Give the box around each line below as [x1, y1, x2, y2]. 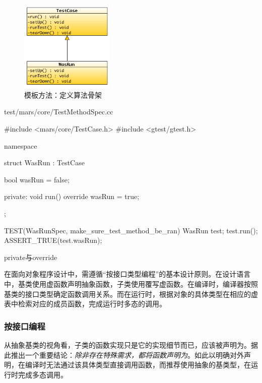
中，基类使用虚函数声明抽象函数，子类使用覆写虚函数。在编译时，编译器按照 [4, 278, 258, 289]
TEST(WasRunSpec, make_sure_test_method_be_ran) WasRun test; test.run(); [4, 225, 258, 235]
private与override [4, 251, 57, 262]
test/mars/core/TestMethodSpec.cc [4, 106, 113, 117]
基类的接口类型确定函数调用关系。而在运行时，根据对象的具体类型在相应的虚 [4, 288, 258, 299]
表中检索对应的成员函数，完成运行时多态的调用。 [4, 298, 166, 309]
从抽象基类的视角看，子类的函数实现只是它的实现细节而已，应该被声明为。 [4, 339, 251, 350]
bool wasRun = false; [4, 174, 70, 184]
